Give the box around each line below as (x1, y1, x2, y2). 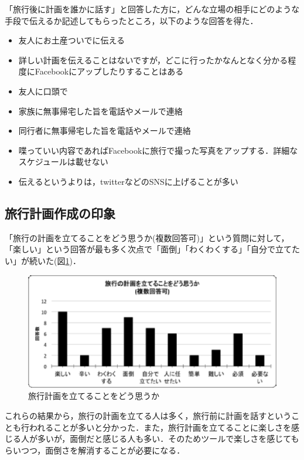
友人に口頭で (18, 84, 68, 97)
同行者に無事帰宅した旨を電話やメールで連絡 (18, 124, 191, 137)
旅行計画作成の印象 (5, 204, 115, 222)
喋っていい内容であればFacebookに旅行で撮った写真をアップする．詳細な (18, 144, 298, 156)
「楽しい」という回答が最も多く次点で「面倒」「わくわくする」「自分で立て (5, 243, 292, 255)
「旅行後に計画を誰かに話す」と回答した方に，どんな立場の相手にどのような (5, 3, 300, 15)
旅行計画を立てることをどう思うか (28, 390, 159, 402)
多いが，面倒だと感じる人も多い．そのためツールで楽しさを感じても (37, 432, 299, 445)
